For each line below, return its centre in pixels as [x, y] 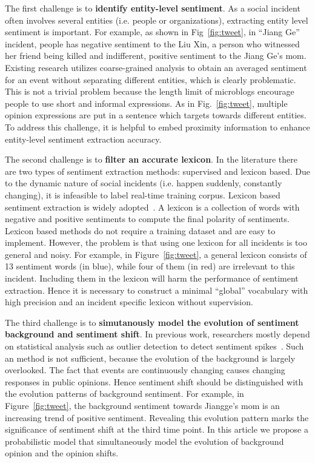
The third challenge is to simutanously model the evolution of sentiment [152, 322]
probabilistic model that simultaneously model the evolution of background [144, 441]
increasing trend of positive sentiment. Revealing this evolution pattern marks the [157, 417]
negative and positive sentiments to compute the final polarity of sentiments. [147, 219]
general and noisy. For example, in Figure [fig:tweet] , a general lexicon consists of [156, 254]
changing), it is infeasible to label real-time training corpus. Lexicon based [143, 194]
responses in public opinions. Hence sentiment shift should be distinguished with [154, 381]
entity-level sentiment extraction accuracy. [83, 139]
